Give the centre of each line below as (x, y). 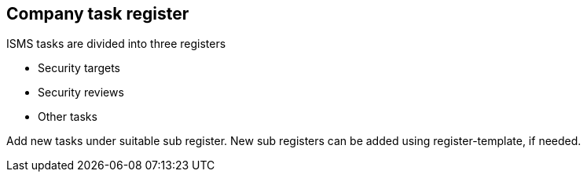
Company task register (98, 14)
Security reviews (81, 93)
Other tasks (68, 117)
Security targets (79, 68)
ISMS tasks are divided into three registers (116, 44)
